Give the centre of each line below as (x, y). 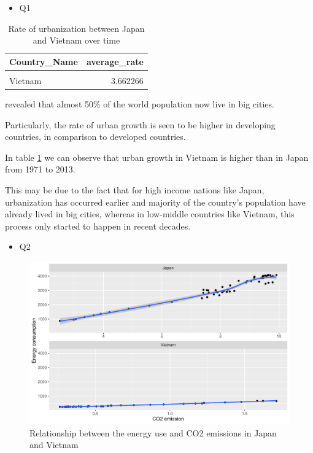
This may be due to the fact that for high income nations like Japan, (135, 189)
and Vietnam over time (76, 40)
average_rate (115, 61)
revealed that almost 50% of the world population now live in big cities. (140, 103)
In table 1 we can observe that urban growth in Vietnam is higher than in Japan (157, 157)
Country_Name (44, 61)
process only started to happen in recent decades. (98, 226)
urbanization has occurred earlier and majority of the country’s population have (155, 202)
